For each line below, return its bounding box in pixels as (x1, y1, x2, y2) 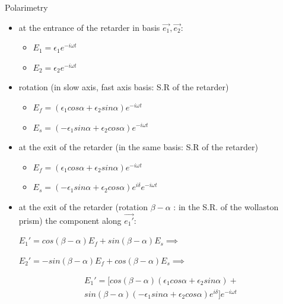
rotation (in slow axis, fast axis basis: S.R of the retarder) (18, 81, 229, 93)
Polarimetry (5, 1, 48, 13)
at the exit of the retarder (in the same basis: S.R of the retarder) (18, 141, 258, 153)
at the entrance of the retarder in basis (18, 21, 160, 33)
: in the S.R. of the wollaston (173, 200, 279, 213)
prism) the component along (18, 214, 122, 226)
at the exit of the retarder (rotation (18, 200, 148, 213)
